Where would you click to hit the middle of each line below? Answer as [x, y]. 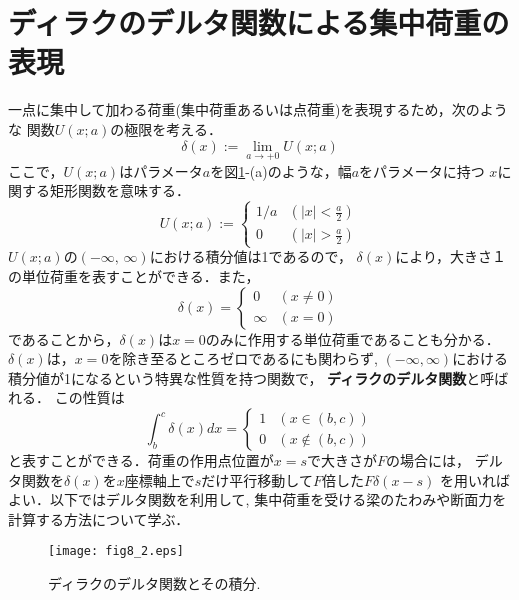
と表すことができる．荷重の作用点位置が [141, 460]
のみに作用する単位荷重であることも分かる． [352, 338]
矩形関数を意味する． [119, 190]
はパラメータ [161, 170]
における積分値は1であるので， [250, 256]
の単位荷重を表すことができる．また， [134, 276]
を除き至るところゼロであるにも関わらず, [243, 358]
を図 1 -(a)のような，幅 [281, 170]
